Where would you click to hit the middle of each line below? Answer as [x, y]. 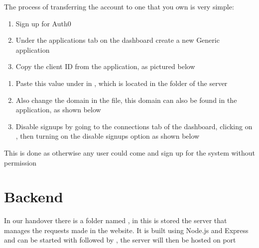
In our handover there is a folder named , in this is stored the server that [116, 220]
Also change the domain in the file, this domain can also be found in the [126, 100]
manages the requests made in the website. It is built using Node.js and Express [126, 230]
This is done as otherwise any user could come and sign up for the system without [129, 152]
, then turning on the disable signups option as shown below [108, 136]
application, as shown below [58, 110]
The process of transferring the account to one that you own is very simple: [119, 6]
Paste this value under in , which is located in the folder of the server [122, 83]
